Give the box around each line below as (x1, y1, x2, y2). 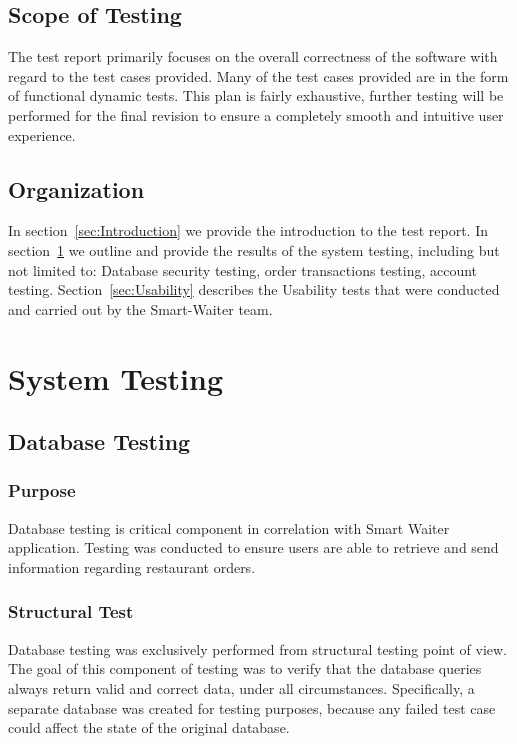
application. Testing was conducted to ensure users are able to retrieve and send (8, 537, 499, 558)
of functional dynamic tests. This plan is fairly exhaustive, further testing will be (8, 85, 504, 106)
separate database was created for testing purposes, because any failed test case (8, 697, 496, 718)
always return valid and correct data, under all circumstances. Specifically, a (8, 677, 475, 698)
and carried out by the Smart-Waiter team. (8, 298, 273, 319)
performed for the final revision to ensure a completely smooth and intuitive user (8, 104, 504, 125)
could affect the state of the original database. (8, 717, 290, 738)
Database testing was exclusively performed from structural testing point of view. (8, 638, 508, 659)
